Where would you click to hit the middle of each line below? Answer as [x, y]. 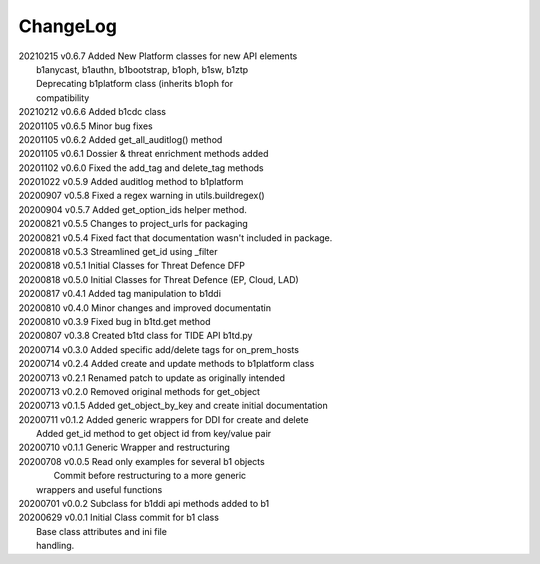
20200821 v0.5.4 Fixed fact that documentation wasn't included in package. [175, 237]
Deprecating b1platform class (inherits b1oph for [135, 84]
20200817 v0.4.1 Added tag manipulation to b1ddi [120, 294]
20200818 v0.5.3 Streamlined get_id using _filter [118, 252]
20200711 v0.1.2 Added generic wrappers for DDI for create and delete [163, 419]
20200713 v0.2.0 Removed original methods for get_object [139, 391]
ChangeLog [67, 26]
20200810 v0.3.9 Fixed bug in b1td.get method [114, 321]
